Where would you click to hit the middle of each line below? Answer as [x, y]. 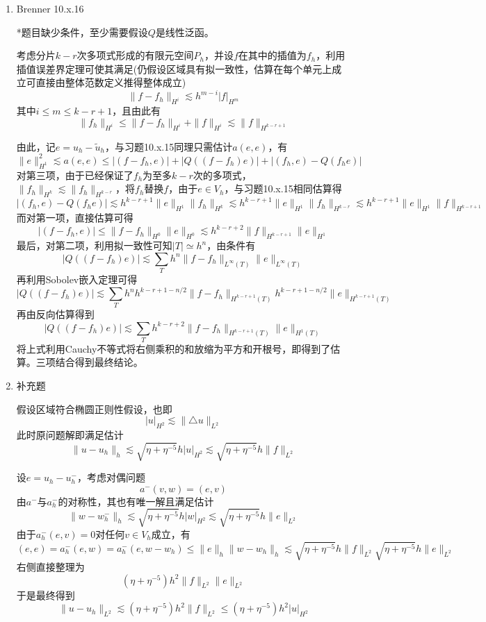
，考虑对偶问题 [111, 477]
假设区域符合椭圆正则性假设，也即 [94, 409]
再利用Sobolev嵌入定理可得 [77, 279]
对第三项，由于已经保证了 [75, 175]
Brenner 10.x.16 [50, 8]
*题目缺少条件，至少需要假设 [82, 32]
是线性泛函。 [185, 32]
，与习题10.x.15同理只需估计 [169, 146]
